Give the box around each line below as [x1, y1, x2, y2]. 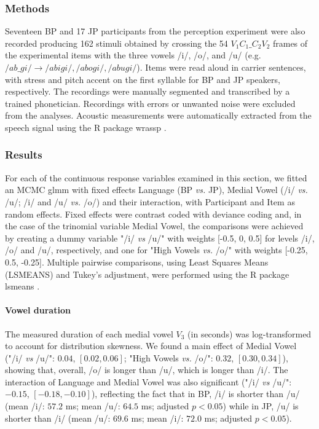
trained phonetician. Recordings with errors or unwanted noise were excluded [5, 96, 296, 109]
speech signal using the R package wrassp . [5, 120, 167, 133]
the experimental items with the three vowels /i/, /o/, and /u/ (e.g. [5, 49, 261, 61]
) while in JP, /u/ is [223, 399, 299, 412]
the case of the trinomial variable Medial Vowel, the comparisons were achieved [5, 219, 304, 232]
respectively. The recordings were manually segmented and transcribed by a [5, 85, 290, 98]
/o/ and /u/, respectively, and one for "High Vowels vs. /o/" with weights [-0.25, [5, 243, 308, 256]
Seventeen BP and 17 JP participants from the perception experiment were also [5, 25, 305, 37]
